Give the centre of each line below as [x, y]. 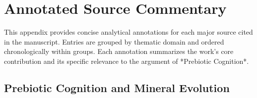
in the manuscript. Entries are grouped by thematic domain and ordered [114, 41]
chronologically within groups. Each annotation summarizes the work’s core [119, 51]
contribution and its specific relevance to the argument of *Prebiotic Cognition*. [127, 61]
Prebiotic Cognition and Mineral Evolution [117, 87]
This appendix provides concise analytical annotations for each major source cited [128, 32]
